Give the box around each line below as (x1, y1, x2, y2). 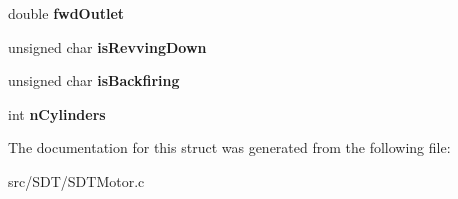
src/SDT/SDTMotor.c (8, 170, 145, 191)
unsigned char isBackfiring (8, 70, 180, 91)
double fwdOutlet (8, 3, 125, 23)
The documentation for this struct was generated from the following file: (8, 137, 451, 158)
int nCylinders (8, 103, 106, 124)
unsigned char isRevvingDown (8, 36, 207, 57)
